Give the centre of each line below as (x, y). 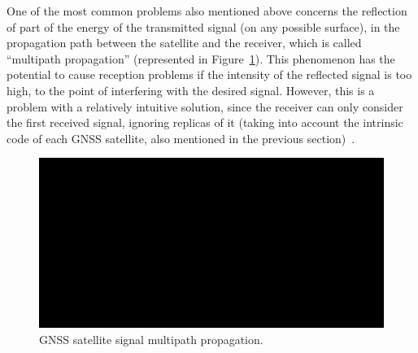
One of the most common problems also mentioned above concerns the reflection (207, 11)
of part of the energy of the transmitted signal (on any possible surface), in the (203, 26)
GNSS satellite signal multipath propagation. (151, 340)
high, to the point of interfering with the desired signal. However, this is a (191, 90)
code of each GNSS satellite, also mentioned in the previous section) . (181, 138)
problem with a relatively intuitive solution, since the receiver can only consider (205, 106)
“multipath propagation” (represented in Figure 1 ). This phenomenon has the (201, 58)
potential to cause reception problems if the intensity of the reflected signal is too (209, 74)
